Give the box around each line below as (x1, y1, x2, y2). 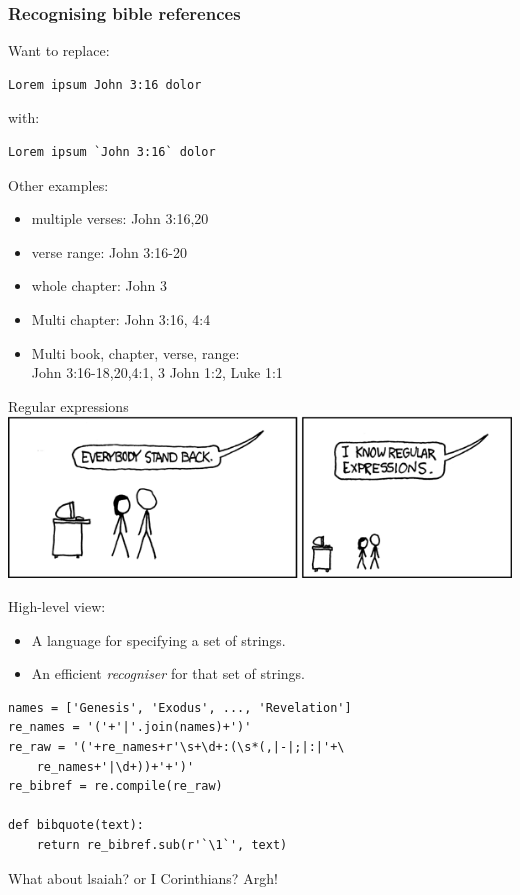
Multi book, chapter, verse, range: (31, 342, 240, 363)
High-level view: (8, 596, 106, 617)
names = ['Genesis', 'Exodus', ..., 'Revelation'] (8, 700, 352, 715)
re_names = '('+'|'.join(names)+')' (8, 720, 252, 735)
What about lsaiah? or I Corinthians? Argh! (8, 867, 278, 888)
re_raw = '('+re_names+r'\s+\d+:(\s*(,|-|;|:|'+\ (8, 740, 345, 755)
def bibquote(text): (8, 818, 145, 833)
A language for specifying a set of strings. (31, 629, 286, 650)
